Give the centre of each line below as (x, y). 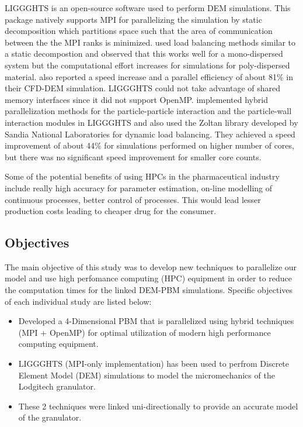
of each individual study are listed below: (78, 301)
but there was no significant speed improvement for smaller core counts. (133, 156)
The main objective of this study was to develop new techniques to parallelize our (151, 266)
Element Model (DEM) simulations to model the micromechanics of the (147, 375)
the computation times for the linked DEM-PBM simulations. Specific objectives (149, 290)
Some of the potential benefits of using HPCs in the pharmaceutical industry (142, 176)
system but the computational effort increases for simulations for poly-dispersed (147, 65)
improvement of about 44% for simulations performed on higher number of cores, (149, 145)
